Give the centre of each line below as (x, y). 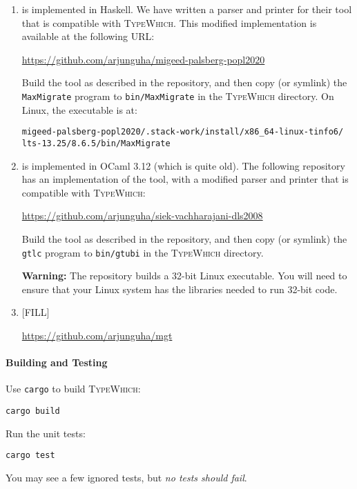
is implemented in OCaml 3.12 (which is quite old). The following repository (183, 165)
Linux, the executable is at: (79, 109)
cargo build (33, 411)
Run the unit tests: (46, 433)
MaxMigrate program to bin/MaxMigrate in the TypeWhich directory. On (178, 96)
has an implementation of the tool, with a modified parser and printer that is (185, 179)
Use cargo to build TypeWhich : (73, 389)
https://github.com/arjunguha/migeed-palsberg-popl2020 (143, 59)
